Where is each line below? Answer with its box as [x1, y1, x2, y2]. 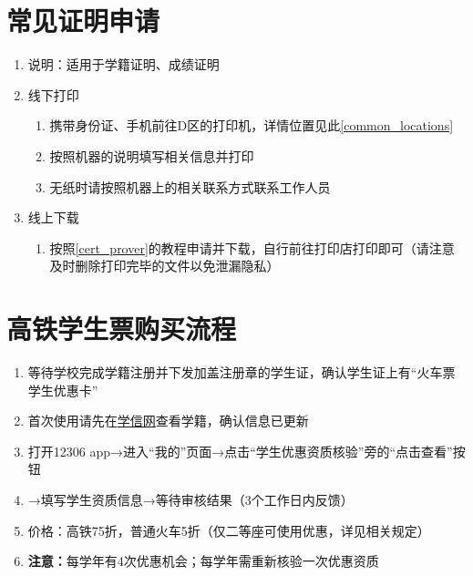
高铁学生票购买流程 [6, 310, 237, 347]
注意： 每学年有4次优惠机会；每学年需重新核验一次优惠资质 [27, 551, 379, 571]
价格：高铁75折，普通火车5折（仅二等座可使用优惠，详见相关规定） [27, 520, 430, 540]
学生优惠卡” [27, 380, 98, 399]
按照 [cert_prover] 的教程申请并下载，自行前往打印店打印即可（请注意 [49, 238, 455, 257]
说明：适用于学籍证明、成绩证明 [27, 55, 220, 74]
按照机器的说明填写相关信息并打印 [49, 146, 254, 165]
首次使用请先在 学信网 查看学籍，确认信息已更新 [27, 411, 309, 430]
